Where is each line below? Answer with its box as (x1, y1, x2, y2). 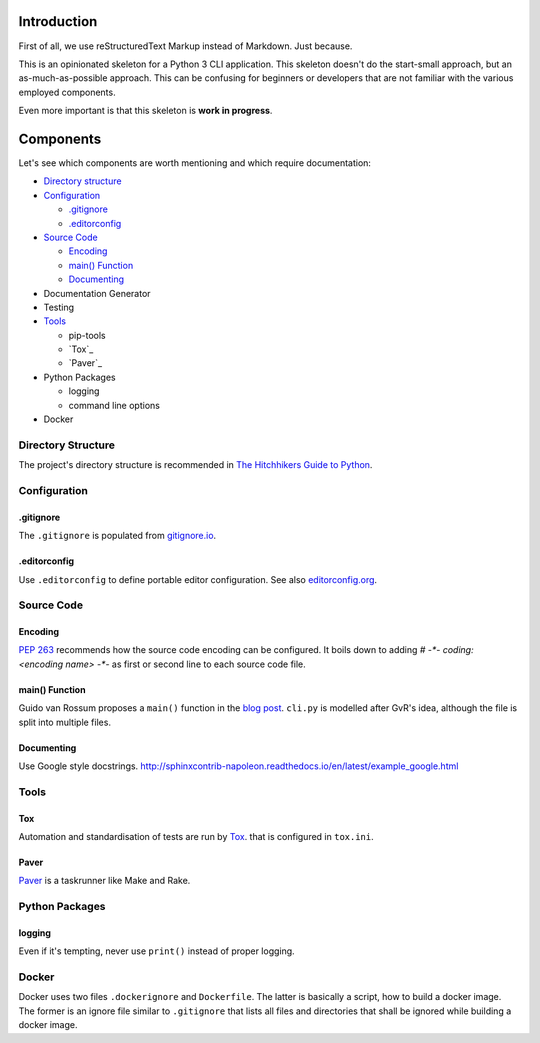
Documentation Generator (43, 287, 151, 299)
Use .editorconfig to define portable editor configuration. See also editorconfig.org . (18, 573, 378, 585)
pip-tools (68, 329, 106, 341)
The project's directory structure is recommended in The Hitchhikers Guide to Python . (18, 459, 373, 471)
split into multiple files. (18, 716, 112, 728)
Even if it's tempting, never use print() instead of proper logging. (18, 945, 295, 957)
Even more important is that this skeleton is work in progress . (18, 105, 273, 117)
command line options (68, 399, 160, 411)
